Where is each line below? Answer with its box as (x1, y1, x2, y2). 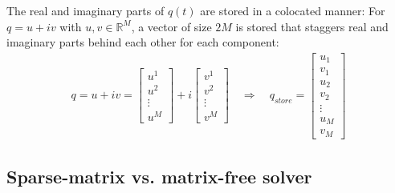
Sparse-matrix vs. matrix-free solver (6, 164, 312, 189)
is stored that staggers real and (235, 18, 389, 34)
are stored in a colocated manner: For (200, 2, 385, 18)
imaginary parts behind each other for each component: (6, 34, 279, 50)
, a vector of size (131, 18, 212, 34)
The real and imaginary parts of (6, 2, 165, 18)
